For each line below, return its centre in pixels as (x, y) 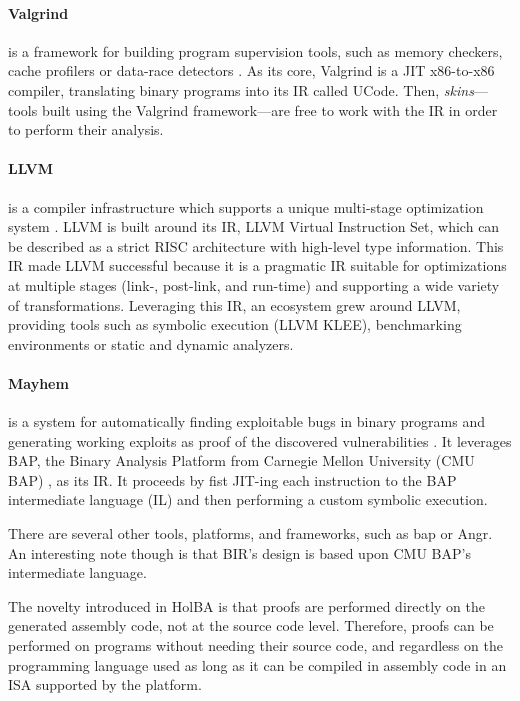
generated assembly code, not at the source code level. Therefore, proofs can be (251, 625)
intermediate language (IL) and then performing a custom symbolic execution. (248, 499)
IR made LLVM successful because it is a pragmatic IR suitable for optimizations (257, 265)
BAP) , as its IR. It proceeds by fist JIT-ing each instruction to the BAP (232, 479)
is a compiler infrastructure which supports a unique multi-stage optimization (246, 206)
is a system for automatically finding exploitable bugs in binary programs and (246, 421)
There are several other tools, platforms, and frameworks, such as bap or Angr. (250, 533)
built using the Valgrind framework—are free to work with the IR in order (269, 109)
